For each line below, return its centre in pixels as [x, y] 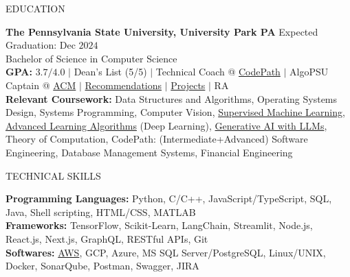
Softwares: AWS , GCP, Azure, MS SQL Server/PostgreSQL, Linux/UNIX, [166, 252]
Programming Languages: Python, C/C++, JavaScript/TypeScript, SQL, [169, 198]
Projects [188, 85]
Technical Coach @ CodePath [218, 72]
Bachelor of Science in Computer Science [91, 58]
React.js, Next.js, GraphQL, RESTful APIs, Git [107, 238]
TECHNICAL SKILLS [53, 175]
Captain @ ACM [41, 85]
